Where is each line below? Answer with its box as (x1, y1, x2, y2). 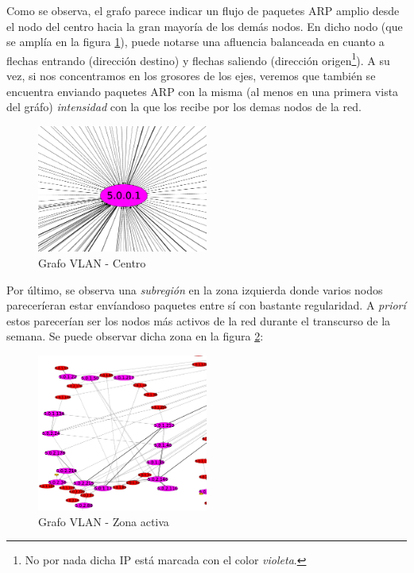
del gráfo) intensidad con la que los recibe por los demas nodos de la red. (6, 98, 362, 115)
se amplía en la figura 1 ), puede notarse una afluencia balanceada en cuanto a (6, 33, 385, 50)
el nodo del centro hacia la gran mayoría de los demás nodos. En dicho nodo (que (6, 17, 403, 34)
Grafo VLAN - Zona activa (38, 513, 169, 529)
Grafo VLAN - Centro (38, 254, 146, 271)
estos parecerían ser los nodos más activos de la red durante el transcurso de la (6, 312, 391, 329)
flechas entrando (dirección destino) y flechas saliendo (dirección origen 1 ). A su (6, 49, 390, 68)
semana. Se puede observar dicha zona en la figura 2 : (6, 328, 264, 344)
